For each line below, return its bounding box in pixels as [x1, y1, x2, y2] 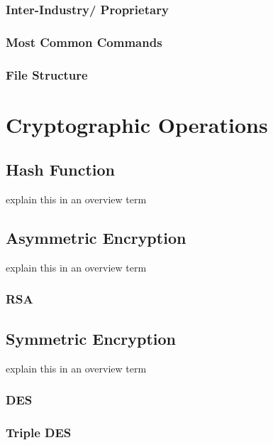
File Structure [6, 65, 88, 83]
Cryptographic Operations [6, 109, 268, 139]
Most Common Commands [6, 33, 162, 50]
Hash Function [6, 159, 115, 181]
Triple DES [6, 423, 72, 441]
